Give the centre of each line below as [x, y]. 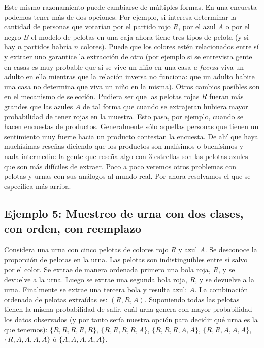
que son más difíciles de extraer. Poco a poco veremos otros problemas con [120, 166]
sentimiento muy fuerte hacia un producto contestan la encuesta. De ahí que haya [131, 136]
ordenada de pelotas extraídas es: [56, 299]
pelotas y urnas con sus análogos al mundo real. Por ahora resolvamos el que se [127, 176]
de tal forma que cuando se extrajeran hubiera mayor [166, 106]
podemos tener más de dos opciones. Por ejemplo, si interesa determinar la [120, 17]
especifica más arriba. [38, 186]
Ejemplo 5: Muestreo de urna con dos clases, [124, 213]
